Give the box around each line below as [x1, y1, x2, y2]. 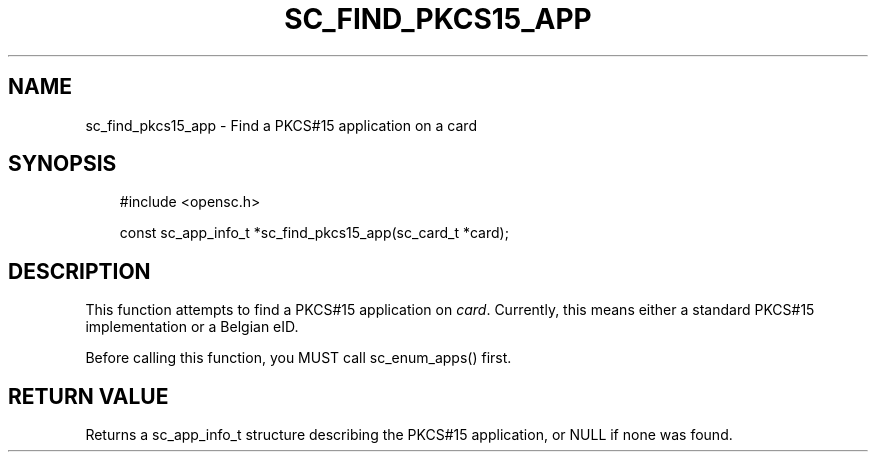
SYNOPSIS [8, 151, 117, 177]
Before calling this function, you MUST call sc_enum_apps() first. [85, 349, 512, 367]
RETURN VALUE [8, 383, 169, 409]
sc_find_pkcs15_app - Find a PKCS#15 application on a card [85, 116, 477, 134]
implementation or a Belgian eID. [85, 318, 299, 336]
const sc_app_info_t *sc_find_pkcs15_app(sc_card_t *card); [119, 224, 509, 242]
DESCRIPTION [8, 258, 151, 284]
